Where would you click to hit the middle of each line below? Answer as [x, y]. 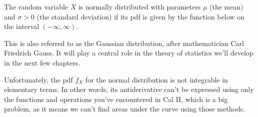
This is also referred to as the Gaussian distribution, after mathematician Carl [124, 43]
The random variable [36, 6]
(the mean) [226, 6]
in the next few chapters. [42, 62]
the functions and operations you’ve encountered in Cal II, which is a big [116, 99]
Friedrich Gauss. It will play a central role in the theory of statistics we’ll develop [129, 53]
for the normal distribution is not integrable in [156, 79]
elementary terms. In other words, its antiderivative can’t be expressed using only [129, 89]
